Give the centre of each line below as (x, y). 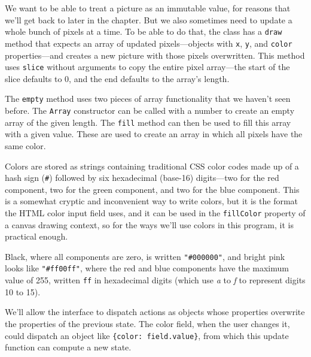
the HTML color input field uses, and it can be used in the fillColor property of (155, 212)
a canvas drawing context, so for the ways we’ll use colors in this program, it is (149, 224)
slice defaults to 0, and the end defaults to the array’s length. (117, 78)
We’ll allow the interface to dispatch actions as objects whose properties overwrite (155, 312)
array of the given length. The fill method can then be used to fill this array (148, 122)
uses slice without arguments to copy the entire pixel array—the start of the (147, 67)
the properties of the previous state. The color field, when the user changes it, (147, 323)
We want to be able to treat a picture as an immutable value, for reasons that (148, 8)
